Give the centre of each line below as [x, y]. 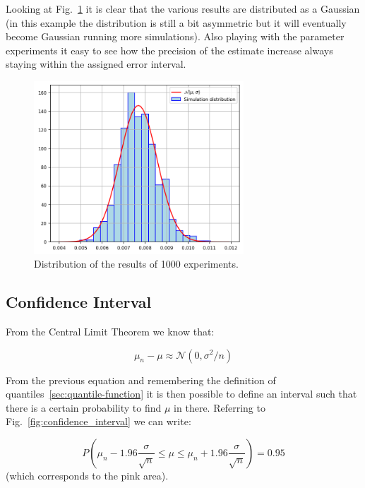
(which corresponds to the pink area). [87, 475]
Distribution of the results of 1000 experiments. [136, 264]
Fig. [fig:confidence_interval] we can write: [98, 421]
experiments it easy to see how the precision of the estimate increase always [169, 50]
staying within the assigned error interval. [96, 64]
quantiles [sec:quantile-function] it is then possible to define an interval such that [181, 394]
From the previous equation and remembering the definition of [141, 380]
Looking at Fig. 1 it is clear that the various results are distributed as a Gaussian [183, 8]
